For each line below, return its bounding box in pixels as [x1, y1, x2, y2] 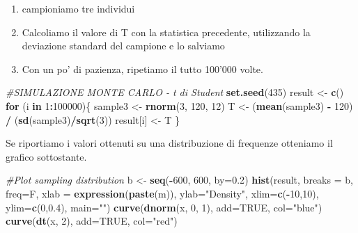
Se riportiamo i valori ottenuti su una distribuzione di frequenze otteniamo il [6, 136, 333, 150]
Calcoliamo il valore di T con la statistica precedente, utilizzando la [22, 24, 311, 39]
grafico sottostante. [6, 149, 87, 163]
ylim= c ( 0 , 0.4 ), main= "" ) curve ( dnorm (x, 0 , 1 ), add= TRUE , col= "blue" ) [6, 200, 322, 214]
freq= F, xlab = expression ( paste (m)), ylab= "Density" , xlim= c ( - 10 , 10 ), [6, 186, 319, 200]
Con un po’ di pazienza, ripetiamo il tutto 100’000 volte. [22, 61, 263, 76]
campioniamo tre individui [22, 1, 135, 15]
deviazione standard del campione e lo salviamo [22, 38, 225, 53]
